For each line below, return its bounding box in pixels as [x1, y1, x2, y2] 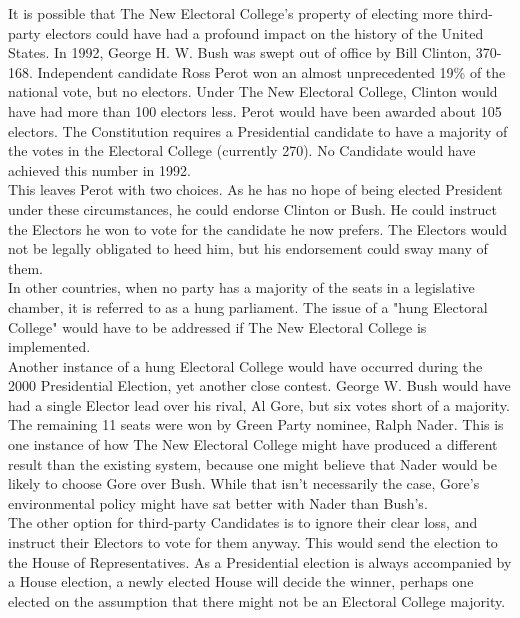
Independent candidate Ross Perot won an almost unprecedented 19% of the [37, 61, 506, 82]
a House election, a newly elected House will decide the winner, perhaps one [8, 571, 474, 592]
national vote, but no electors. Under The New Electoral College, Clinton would [8, 81, 498, 102]
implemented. [8, 336, 91, 357]
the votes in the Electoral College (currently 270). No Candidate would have [8, 140, 476, 161]
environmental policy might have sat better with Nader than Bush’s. [8, 492, 428, 513]
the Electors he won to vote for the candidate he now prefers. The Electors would [8, 218, 507, 239]
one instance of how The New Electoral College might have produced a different [8, 434, 498, 455]
